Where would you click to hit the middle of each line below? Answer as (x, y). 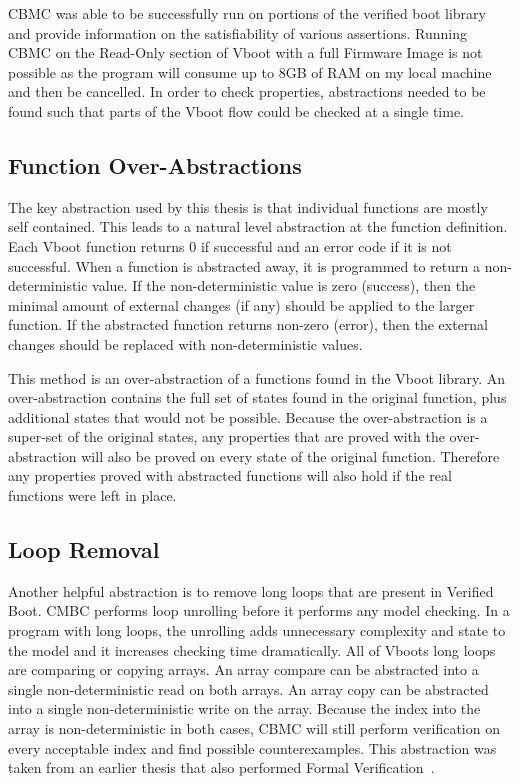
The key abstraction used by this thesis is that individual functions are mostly (248, 206)
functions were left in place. (92, 495)
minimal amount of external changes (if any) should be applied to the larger (241, 304)
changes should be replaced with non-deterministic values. (185, 343)
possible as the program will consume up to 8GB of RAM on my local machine (250, 71)
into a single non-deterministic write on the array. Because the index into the (244, 708)
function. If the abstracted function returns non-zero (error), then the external (248, 324)
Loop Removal (84, 549)
